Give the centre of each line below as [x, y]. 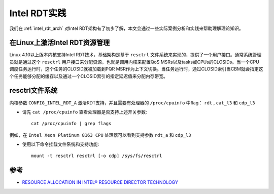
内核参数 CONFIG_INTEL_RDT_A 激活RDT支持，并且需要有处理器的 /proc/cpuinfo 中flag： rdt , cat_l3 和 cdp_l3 [132, 103]
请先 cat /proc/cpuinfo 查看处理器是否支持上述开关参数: [84, 112]
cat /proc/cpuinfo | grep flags [71, 124]
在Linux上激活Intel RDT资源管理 [60, 43]
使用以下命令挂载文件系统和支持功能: [61, 144]
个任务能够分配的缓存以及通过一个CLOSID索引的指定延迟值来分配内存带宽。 [89, 76]
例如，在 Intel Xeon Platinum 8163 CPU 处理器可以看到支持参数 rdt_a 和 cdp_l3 [100, 135]
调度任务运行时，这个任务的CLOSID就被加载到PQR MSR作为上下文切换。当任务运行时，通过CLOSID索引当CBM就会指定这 [136, 69]
